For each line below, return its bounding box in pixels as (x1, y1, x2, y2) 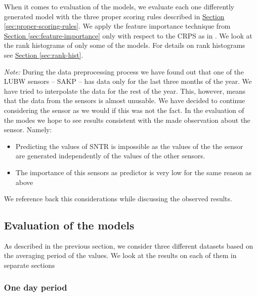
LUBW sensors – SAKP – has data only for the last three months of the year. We (4, 76, 252, 86)
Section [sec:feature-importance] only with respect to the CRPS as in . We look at (4, 30, 253, 40)
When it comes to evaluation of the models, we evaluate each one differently (4, 1, 235, 11)
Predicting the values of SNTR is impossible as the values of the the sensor (15, 141, 243, 151)
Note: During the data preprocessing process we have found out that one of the (4, 66, 244, 76)
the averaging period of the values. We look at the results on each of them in (4, 250, 237, 260)
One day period (4, 281, 67, 293)
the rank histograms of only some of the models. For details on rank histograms (4, 40, 245, 50)
